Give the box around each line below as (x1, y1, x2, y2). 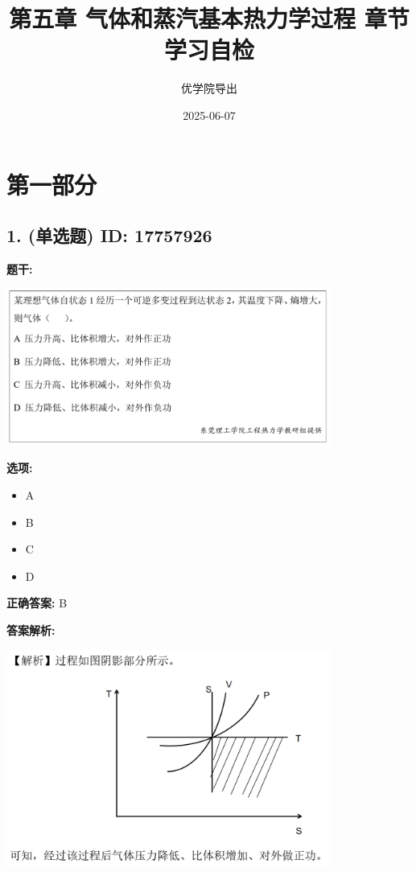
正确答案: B (6, 594, 68, 611)
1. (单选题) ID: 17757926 (6, 223, 212, 248)
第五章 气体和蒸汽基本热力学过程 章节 (9, 2, 410, 35)
